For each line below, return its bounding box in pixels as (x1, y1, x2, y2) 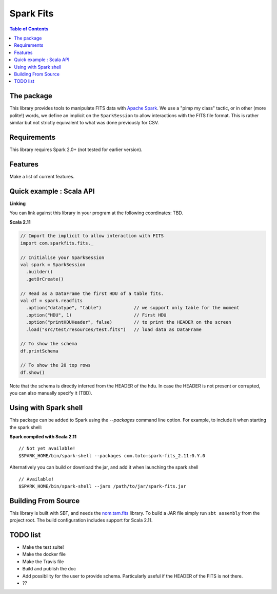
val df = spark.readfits (20, 298, 83, 303)
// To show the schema (20, 341, 77, 347)
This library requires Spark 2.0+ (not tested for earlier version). (9, 146, 143, 153)
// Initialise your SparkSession (20, 254, 105, 261)
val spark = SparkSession (20, 262, 86, 268)
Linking (9, 200, 26, 207)
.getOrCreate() (26, 276, 64, 282)
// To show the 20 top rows (20, 362, 91, 368)
